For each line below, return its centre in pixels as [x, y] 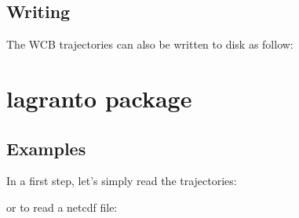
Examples [46, 148]
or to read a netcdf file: [62, 207]
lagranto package [99, 98]
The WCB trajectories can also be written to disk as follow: [150, 44]
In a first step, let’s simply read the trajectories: [122, 181]
